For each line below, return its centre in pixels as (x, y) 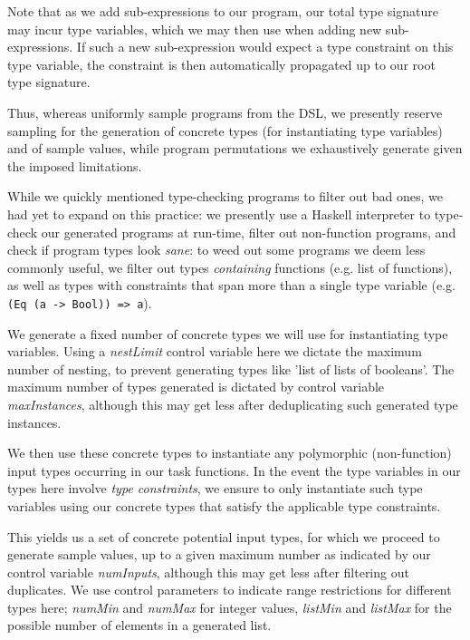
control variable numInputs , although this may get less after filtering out (208, 572)
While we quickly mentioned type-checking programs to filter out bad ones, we (225, 196)
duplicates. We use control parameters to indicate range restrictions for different (230, 590)
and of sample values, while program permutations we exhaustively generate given (235, 148)
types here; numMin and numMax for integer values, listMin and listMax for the (230, 607)
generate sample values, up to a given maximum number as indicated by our (219, 554)
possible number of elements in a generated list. (139, 625)
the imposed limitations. (75, 165)
